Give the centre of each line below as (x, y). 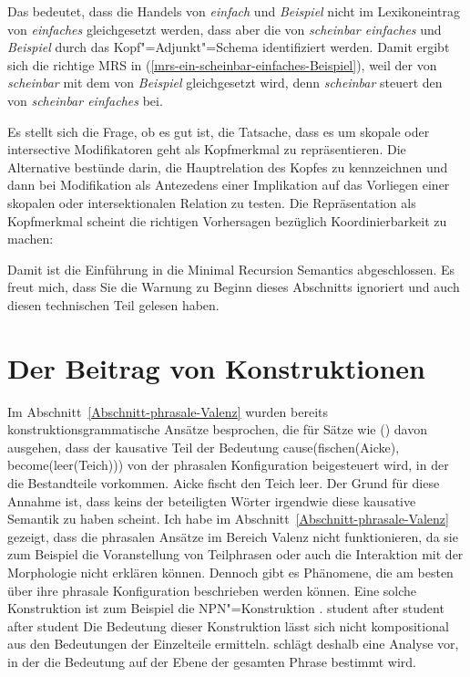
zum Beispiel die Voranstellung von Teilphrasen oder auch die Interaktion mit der (235, 554)
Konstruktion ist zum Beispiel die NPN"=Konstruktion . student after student (226, 608)
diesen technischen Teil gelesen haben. (113, 304)
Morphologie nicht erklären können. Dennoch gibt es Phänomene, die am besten (230, 572)
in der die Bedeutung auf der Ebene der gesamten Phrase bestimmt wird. (212, 661)
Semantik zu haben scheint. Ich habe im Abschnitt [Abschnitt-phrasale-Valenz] (228, 519)
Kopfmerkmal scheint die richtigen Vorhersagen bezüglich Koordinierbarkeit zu (227, 220)
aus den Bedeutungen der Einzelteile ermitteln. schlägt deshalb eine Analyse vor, (233, 644)
